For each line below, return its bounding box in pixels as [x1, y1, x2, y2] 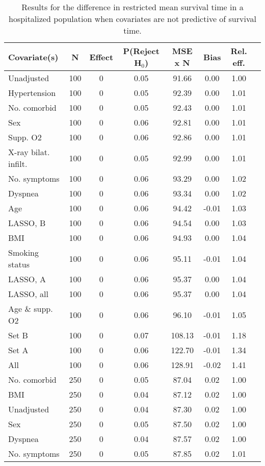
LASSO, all [8, 288, 48, 300]
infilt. [8, 158, 28, 169]
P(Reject [123, 45, 160, 57]
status [8, 258, 30, 270]
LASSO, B [8, 217, 46, 229]
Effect [89, 51, 114, 63]
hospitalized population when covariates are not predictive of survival [9, 13, 256, 24]
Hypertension [8, 87, 56, 99]
